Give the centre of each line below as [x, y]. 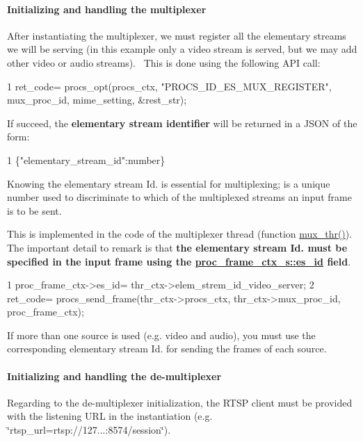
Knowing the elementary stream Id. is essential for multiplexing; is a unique [169, 183]
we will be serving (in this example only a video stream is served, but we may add [182, 49]
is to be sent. [34, 210]
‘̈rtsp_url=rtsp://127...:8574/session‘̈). [89, 430]
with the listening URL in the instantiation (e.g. [110, 416]
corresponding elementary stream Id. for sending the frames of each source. [167, 349]
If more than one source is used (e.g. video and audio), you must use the [161, 335]
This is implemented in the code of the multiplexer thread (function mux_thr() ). [180, 234]
